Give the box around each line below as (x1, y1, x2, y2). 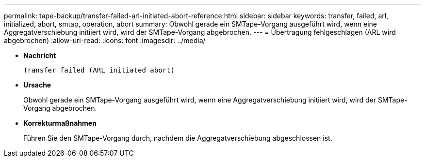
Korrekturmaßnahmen (23, 119, 97, 127)
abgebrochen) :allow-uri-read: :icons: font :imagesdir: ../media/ (4, 36, 206, 44)
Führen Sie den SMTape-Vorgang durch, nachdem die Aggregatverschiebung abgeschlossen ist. (23, 134, 332, 142)
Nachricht (23, 51, 56, 59)
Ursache (23, 81, 51, 89)
